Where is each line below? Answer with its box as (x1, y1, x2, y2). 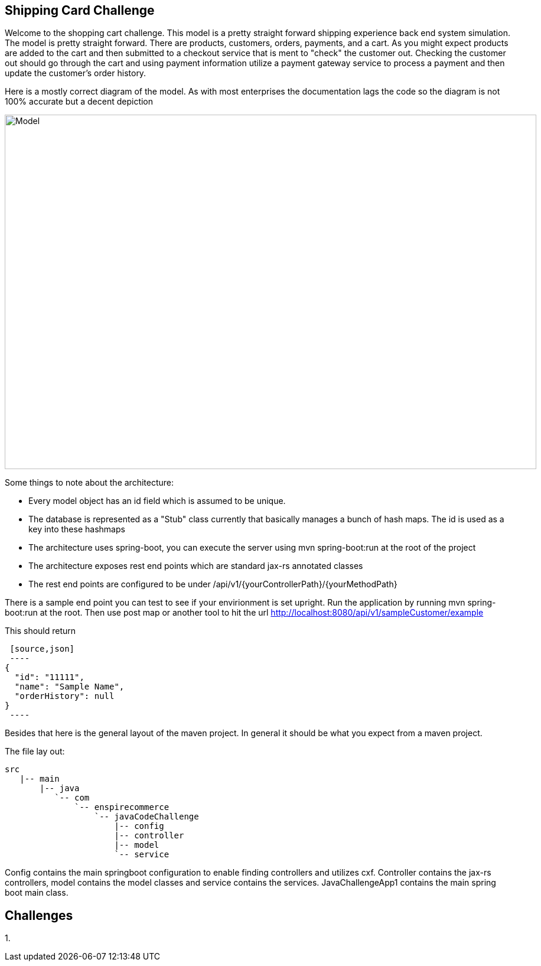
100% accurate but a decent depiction (5, 96, 154, 107)
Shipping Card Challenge (5, 3, 155, 18)
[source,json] (9, 644, 75, 654)
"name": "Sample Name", (14, 682, 125, 692)
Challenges (5, 908, 73, 923)
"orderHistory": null (14, 691, 115, 701)
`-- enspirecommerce (74, 802, 170, 812)
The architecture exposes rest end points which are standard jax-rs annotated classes (28, 561, 363, 571)
